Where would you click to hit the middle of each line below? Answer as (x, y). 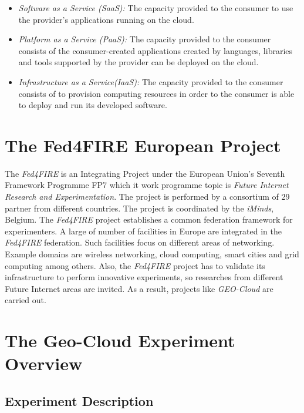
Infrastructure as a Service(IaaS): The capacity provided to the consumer (151, 81)
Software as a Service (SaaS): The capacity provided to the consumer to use (156, 8)
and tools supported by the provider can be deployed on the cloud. (139, 62)
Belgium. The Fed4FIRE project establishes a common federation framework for (149, 219)
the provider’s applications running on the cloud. (106, 19)
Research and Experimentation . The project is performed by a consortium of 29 (147, 197)
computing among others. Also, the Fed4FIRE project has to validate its (135, 265)
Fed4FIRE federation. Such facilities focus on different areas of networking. (140, 242)
